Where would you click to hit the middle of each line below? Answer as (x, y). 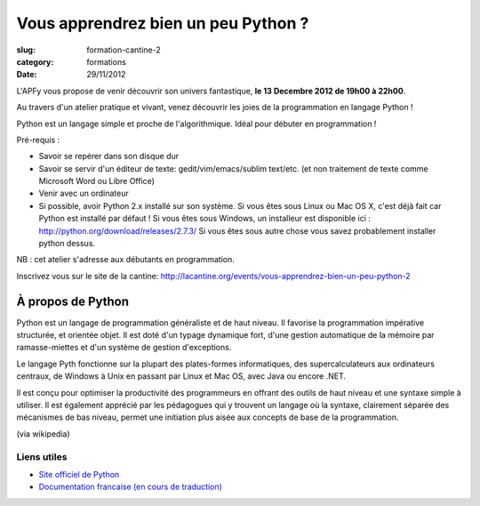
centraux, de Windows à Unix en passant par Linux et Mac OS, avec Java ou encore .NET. (181, 376)
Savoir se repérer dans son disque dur (109, 157)
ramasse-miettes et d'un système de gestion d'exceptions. (124, 348)
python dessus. (67, 244)
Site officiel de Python (79, 474)
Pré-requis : (38, 140)
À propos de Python (72, 301)
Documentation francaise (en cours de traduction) (130, 487)
